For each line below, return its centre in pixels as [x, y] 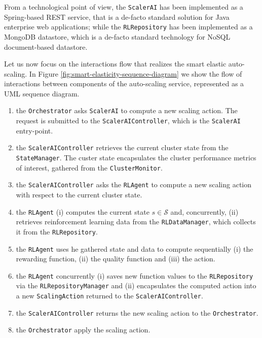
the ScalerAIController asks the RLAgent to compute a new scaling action [134, 184]
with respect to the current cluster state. [79, 194]
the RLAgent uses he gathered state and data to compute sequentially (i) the [135, 248]
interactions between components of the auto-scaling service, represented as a [124, 83]
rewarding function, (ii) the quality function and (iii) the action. [116, 259]
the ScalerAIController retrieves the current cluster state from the [122, 147]
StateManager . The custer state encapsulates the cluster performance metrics [136, 158]
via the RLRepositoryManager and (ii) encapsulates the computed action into [136, 285]
